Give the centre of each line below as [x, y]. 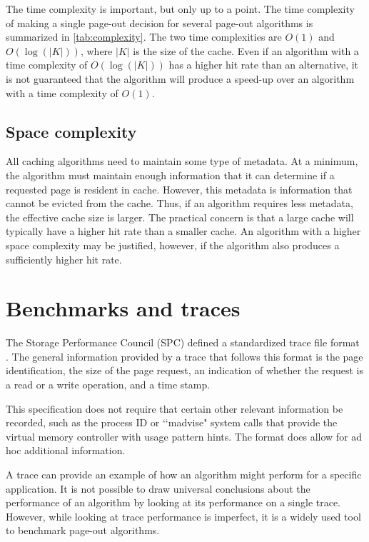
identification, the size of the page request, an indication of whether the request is [184, 370]
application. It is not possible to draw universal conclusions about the [158, 488]
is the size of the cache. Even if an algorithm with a [246, 50]
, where [96, 50]
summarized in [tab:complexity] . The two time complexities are [144, 37]
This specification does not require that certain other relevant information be [175, 408]
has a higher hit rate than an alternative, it [264, 65]
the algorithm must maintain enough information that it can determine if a [170, 175]
